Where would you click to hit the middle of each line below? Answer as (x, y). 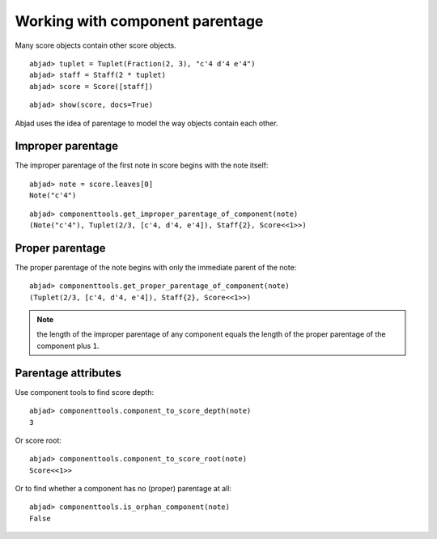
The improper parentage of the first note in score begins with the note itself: (142, 165)
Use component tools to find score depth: (84, 392)
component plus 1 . (68, 346)
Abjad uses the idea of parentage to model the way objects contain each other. (146, 123)
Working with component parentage (139, 21)
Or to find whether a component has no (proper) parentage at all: (123, 489)
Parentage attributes (68, 373)
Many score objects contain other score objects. (96, 45)
